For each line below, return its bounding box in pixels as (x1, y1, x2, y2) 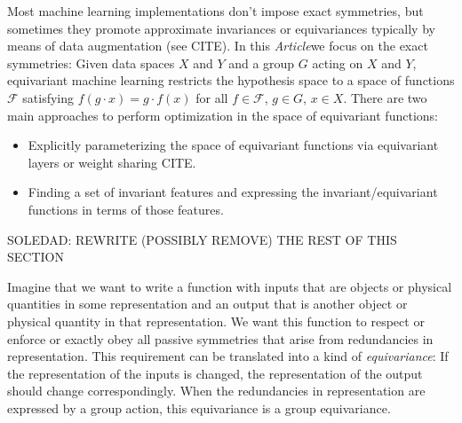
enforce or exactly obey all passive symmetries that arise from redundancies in (7, 329, 434, 348)
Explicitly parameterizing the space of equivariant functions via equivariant (28, 136, 439, 154)
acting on (312, 53, 363, 72)
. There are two (343, 88, 427, 106)
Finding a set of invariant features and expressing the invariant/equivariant (28, 183, 438, 201)
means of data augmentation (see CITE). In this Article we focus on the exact (7, 36, 428, 55)
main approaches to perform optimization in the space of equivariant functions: (7, 106, 438, 124)
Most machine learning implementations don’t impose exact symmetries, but (7, 2, 424, 20)
